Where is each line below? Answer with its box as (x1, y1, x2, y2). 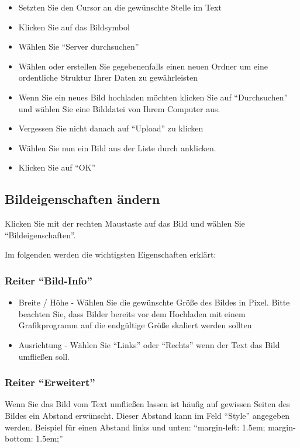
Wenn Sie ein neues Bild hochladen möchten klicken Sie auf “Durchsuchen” (18, 91, 288, 103)
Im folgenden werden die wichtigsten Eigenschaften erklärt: (5, 248, 216, 261)
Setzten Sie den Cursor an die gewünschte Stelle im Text (18, 1, 222, 13)
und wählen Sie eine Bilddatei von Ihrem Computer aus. (18, 102, 220, 114)
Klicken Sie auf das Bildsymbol (18, 20, 130, 33)
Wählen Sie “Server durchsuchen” (18, 40, 139, 53)
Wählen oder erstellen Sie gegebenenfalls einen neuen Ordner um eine (18, 60, 268, 72)
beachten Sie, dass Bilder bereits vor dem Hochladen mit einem (18, 307, 246, 319)
